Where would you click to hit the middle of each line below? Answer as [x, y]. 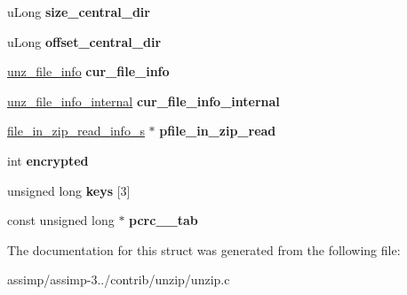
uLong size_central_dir [79, 12]
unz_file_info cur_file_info [88, 71]
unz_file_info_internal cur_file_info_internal [144, 101]
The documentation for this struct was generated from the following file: [204, 249]
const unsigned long [61, 220]
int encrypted [48, 160]
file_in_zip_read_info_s [76, 131]
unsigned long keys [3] [69, 190]
